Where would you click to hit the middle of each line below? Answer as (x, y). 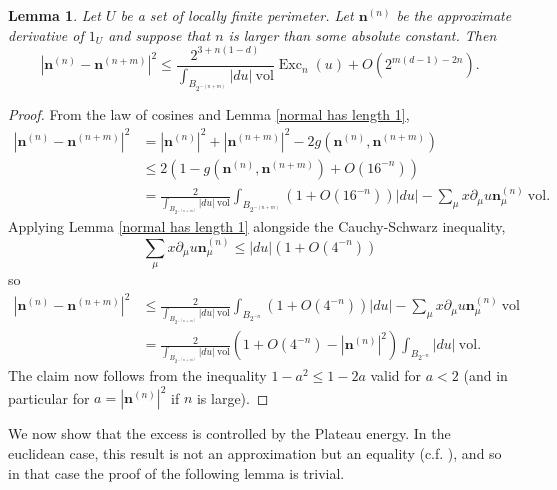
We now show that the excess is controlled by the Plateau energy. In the (229, 433)
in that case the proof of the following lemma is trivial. (176, 472)
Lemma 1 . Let (54, 15)
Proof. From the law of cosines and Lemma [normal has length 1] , (209, 114)
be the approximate (454, 15)
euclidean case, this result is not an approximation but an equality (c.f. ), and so (255, 453)
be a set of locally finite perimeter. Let (237, 15)
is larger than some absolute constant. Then (362, 34)
